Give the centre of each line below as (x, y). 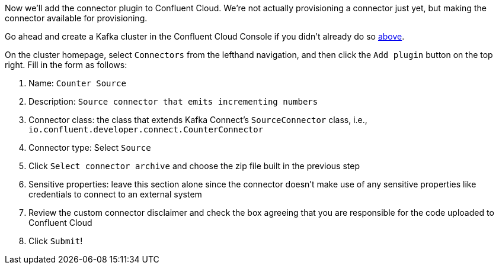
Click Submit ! (56, 241)
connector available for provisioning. (76, 18)
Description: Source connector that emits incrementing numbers (173, 101)
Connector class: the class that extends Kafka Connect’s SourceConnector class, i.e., (198, 120)
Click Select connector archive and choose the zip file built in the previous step (194, 166)
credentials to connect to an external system (115, 194)
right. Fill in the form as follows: (66, 65)
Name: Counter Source (77, 83)
